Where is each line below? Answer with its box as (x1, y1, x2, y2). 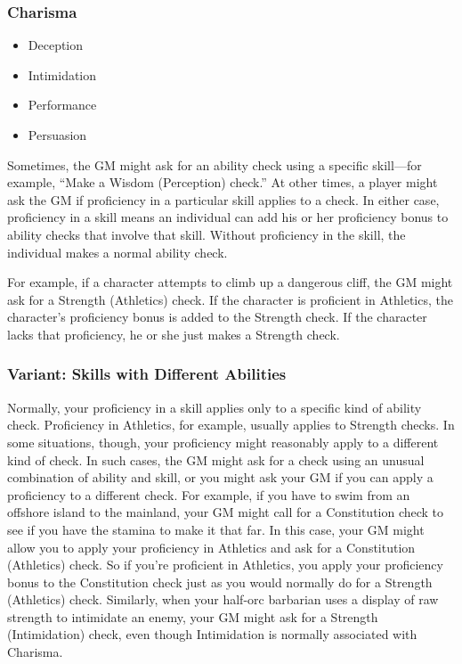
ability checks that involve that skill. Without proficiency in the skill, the (7, 225, 406, 243)
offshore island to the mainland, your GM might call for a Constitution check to (7, 503, 444, 521)
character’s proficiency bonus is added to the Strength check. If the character (7, 307, 427, 326)
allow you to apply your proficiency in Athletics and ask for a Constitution (7, 537, 416, 556)
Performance (28, 95, 97, 114)
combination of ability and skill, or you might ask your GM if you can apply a (7, 468, 434, 487)
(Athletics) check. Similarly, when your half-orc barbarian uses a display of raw (7, 590, 439, 609)
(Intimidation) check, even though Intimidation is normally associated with (7, 625, 417, 644)
